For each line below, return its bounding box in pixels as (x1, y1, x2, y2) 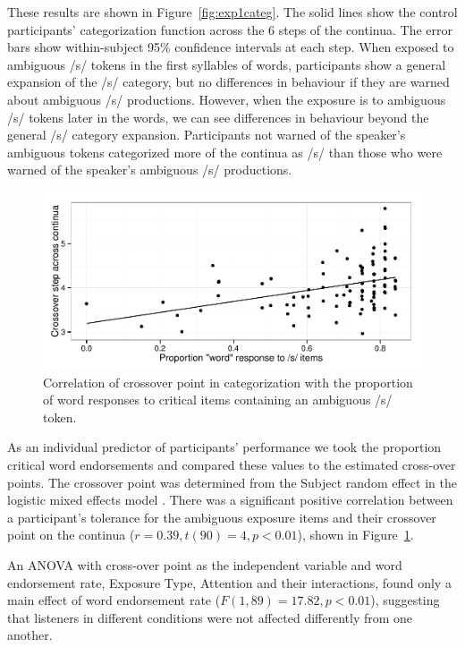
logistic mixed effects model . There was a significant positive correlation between (7, 490, 453, 509)
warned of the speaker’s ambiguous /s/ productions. (7, 160, 292, 179)
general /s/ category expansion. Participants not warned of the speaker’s (7, 125, 406, 144)
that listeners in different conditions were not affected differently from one (7, 608, 413, 626)
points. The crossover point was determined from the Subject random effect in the (7, 472, 457, 491)
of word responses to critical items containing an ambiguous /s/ (43, 390, 393, 409)
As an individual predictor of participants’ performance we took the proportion (7, 438, 442, 456)
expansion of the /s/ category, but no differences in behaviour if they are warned (7, 72, 450, 91)
